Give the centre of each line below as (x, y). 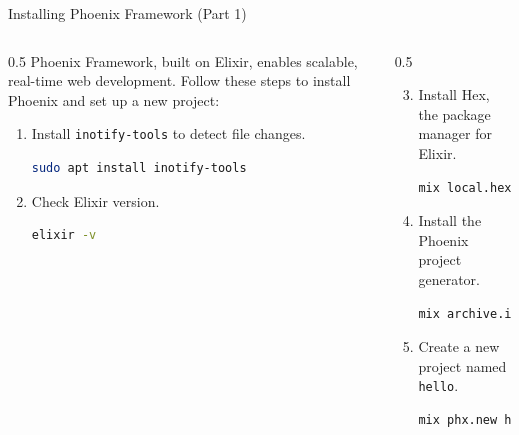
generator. (449, 278)
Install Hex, (454, 94)
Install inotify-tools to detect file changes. (168, 133)
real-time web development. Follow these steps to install (179, 80)
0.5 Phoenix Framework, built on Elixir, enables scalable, (183, 60)
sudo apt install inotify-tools (139, 168)
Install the (450, 220)
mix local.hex (465, 187)
